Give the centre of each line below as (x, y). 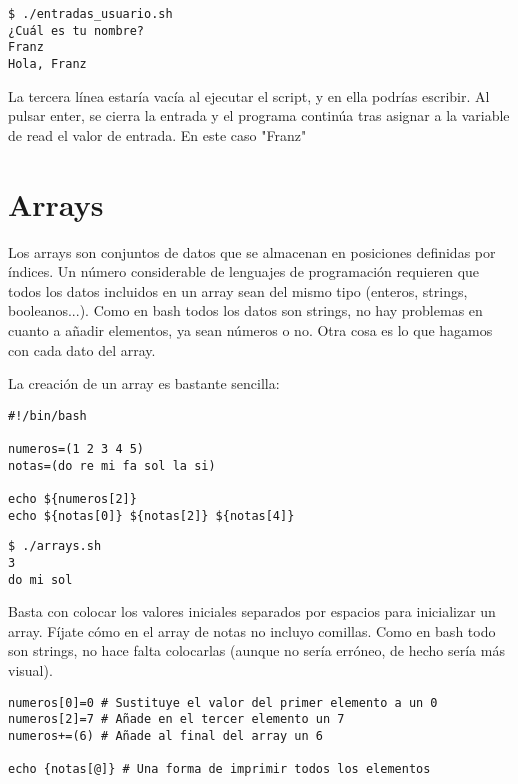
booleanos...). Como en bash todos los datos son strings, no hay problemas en (245, 310)
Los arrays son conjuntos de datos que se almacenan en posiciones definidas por (252, 251)
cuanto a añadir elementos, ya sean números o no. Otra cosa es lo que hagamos (250, 329)
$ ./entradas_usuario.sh (90, 14)
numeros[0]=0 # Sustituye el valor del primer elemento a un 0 (223, 702)
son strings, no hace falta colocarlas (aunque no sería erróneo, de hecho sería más (256, 650)
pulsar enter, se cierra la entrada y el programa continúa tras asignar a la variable (259, 115)
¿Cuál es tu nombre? (76, 30)
